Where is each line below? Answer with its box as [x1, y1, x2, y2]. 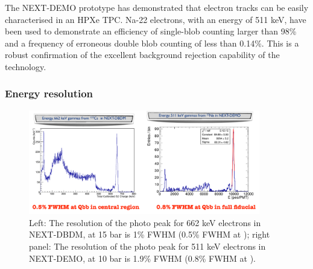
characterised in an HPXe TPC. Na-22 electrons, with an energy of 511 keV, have [5, 13, 306, 25]
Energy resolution [5, 86, 93, 101]
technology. [5, 60, 46, 73]
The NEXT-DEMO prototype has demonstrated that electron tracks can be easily [5, 1, 309, 13]
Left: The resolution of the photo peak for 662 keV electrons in [29, 216, 261, 228]
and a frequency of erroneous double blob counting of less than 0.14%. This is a [5, 36, 299, 49]
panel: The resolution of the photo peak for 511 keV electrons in [29, 239, 266, 252]
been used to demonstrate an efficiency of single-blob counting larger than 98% [5, 25, 297, 37]
